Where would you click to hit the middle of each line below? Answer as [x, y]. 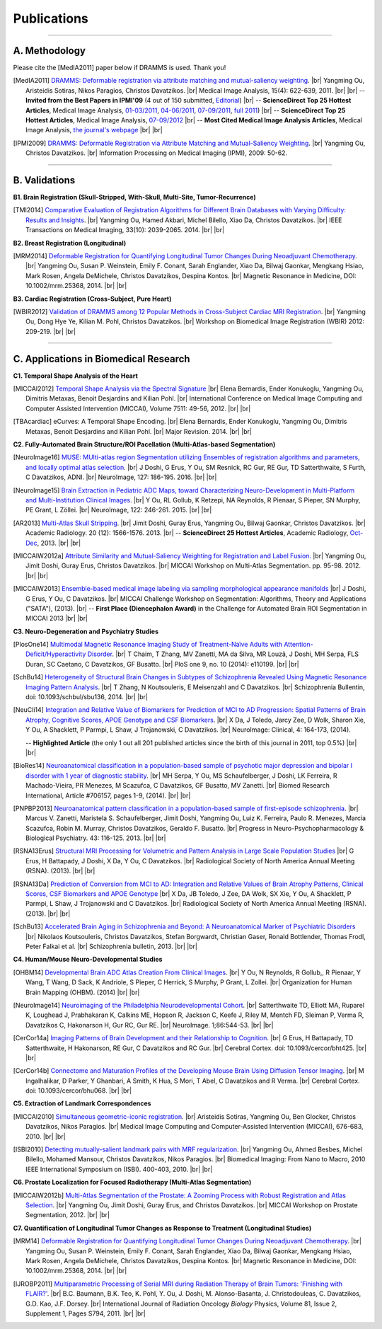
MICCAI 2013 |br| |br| [57, 619]
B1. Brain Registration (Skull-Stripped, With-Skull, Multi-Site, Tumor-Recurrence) [134, 197]
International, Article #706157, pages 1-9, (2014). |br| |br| [108, 795]
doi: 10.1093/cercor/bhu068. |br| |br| [79, 1091]
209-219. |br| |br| [51, 331]
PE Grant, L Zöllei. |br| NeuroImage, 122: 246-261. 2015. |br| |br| [119, 510]
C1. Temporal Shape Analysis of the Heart [75, 376]
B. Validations [44, 180]
